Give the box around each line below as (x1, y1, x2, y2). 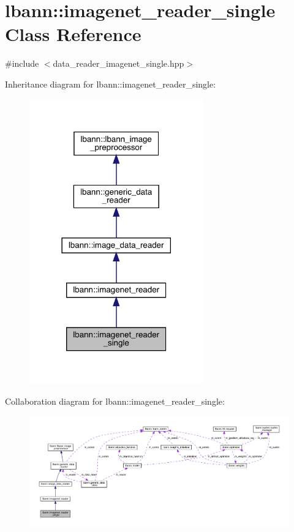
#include (5, 57, 39, 70)
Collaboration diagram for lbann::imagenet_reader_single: (5, 394, 225, 407)
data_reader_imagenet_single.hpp (53, 57, 184, 70)
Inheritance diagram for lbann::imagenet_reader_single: (5, 77, 216, 90)
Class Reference (5, 21, 141, 47)
